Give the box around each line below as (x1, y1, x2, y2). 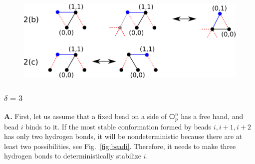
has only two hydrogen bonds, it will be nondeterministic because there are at (4, 131, 243, 141)
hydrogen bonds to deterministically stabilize (4, 150, 141, 161)
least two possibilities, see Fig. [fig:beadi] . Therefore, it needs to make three (4, 140, 236, 151)
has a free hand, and (181, 111, 244, 121)
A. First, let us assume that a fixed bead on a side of (4, 111, 167, 121)
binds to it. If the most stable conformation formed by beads (25, 121, 212, 131)
